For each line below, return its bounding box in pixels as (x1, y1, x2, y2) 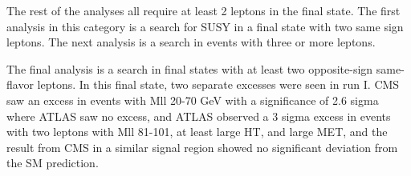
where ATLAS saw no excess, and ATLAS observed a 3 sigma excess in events (6, 107, 391, 124)
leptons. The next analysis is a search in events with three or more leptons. (6, 34, 376, 50)
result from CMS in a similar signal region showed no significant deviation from (6, 138, 398, 155)
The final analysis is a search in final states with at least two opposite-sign (6, 60, 373, 77)
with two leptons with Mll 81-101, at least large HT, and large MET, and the (6, 123, 388, 140)
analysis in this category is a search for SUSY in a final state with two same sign (6, 18, 404, 34)
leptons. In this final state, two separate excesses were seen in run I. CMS (37, 76, 400, 93)
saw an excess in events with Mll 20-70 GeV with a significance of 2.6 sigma (6, 91, 379, 108)
